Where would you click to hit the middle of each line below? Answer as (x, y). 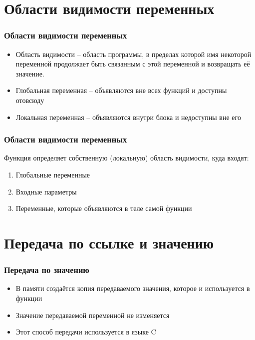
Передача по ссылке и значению (109, 242)
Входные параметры (46, 191)
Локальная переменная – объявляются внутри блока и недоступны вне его (128, 117)
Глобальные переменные (53, 174)
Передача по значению (47, 270)
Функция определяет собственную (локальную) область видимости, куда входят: (127, 158)
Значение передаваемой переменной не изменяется (93, 315)
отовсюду (30, 100)
